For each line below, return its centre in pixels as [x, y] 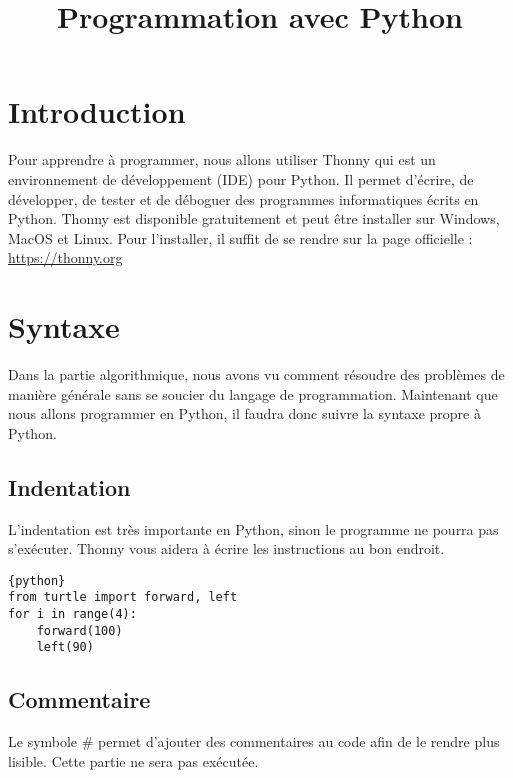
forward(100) [79, 630]
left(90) [65, 647]
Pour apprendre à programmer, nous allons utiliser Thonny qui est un [222, 159]
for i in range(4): [72, 614]
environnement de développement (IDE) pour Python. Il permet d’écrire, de [241, 178]
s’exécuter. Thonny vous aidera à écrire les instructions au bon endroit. [226, 548]
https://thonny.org [65, 257]
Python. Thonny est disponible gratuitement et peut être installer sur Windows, [254, 218]
